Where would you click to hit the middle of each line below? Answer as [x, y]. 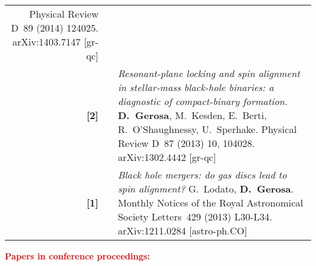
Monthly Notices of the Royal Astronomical [210, 203]
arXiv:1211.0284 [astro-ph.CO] [182, 230]
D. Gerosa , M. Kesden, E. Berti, [192, 115]
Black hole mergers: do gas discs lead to [202, 175]
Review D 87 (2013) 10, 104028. [186, 143]
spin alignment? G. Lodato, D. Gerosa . [206, 189]
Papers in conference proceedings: [77, 256]
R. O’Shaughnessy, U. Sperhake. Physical [207, 129]
